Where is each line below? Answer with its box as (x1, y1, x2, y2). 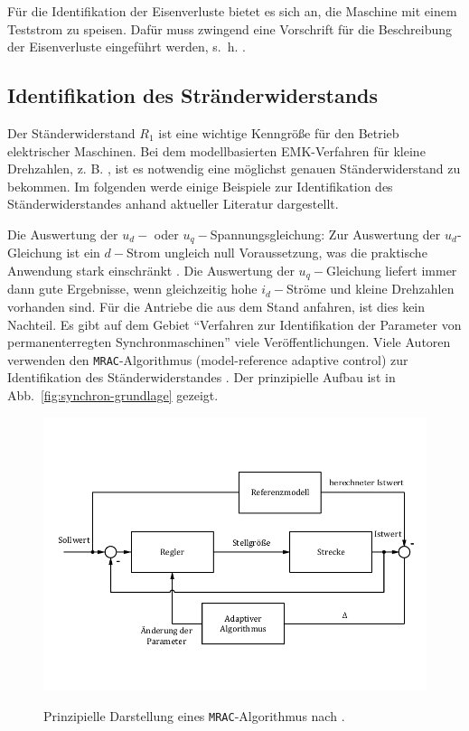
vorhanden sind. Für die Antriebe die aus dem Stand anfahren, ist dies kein (7, 297, 426, 316)
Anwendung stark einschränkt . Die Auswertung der (7, 261, 295, 279)
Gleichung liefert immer (325, 261, 457, 279)
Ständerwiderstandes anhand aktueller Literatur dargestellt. (7, 194, 339, 213)
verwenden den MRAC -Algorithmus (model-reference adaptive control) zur (7, 350, 408, 369)
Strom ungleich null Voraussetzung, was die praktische (126, 243, 427, 262)
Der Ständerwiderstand (7, 123, 136, 142)
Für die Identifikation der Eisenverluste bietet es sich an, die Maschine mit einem (7, 2, 457, 20)
